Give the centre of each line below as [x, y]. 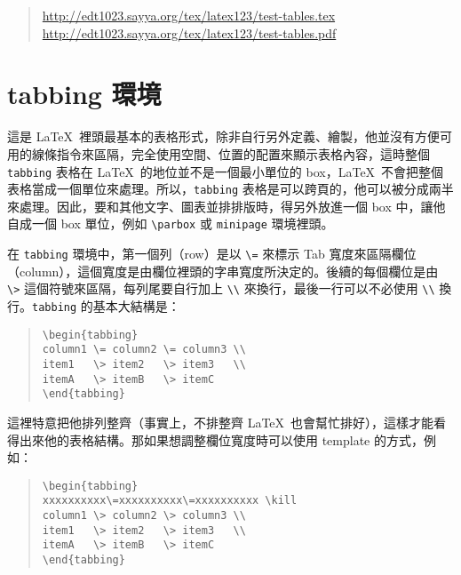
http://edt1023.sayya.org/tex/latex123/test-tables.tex [189, 15]
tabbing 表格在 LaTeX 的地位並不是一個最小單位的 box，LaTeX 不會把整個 [226, 171]
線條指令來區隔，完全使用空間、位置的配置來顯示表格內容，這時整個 [230, 153]
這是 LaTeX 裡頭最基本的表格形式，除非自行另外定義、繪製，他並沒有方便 [224, 136]
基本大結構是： [136, 305]
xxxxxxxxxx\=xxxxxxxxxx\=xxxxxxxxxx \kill [170, 501]
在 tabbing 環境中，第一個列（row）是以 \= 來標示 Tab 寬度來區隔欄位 [212, 254]
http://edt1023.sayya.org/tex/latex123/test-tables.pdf [189, 32]
